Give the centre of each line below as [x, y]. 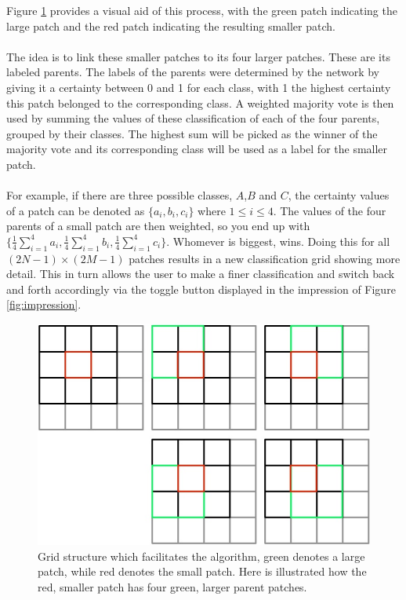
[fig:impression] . [44, 304]
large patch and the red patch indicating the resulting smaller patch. [171, 26]
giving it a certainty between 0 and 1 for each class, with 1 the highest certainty [199, 87]
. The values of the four [330, 210]
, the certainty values [339, 195]
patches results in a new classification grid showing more [265, 258]
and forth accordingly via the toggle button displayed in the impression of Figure [201, 289]
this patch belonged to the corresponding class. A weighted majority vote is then [200, 102]
